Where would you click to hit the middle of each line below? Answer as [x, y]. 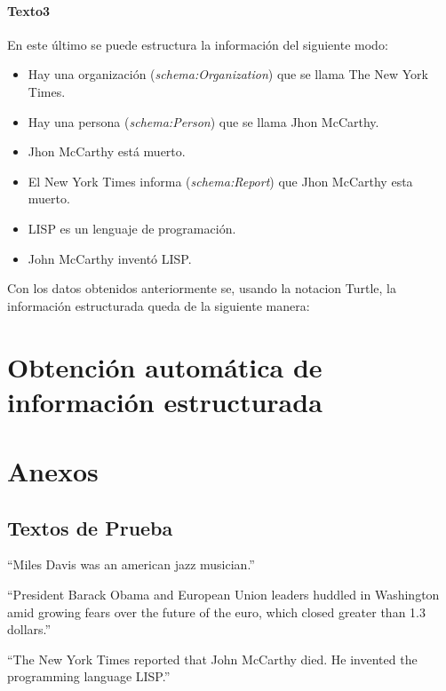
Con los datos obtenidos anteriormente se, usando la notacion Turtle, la [202, 288]
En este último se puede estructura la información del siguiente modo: [198, 44]
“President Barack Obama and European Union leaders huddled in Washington [223, 595]
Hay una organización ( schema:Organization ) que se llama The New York [228, 74]
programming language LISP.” [89, 676]
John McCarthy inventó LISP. [110, 258]
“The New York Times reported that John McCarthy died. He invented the [212, 659]
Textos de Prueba [90, 527]
